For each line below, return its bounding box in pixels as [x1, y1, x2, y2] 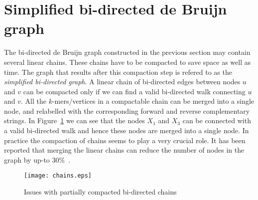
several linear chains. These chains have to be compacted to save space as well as [4, 56, 251, 67]
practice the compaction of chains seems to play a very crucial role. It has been [4, 135, 246, 145]
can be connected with [182, 115, 251, 126]
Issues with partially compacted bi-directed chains [24, 187, 177, 197]
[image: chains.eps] [24, 172, 92, 180]
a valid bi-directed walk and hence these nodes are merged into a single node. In [4, 125, 249, 136]
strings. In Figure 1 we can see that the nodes [4, 115, 145, 126]
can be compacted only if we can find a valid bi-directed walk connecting [23, 86, 246, 96]
